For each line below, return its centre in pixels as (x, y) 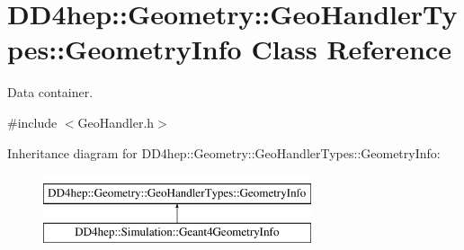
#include (32, 122)
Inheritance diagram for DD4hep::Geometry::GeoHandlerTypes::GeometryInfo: (224, 152)
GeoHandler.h (116, 122)
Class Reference (351, 49)
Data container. (50, 92)
